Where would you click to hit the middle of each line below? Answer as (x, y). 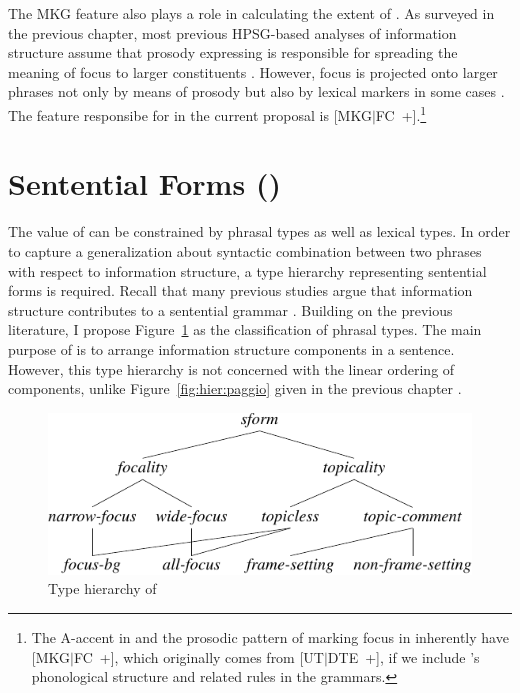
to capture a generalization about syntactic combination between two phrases (245, 250)
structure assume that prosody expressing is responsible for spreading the (233, 52)
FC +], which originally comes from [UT (198, 656)
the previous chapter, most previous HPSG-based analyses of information (232, 32)
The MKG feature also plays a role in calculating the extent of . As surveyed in (251, 13)
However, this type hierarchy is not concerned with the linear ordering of (231, 368)
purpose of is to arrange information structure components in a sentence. (231, 348)
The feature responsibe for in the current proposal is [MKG (190, 114)
